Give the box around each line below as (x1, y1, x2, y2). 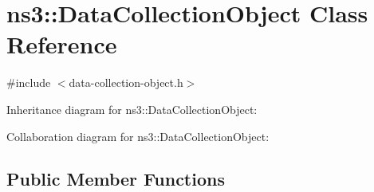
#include (6, 74, 51, 91)
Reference (6, 28, 117, 61)
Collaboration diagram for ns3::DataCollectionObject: (6, 127, 270, 144)
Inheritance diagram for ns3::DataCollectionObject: (6, 100, 258, 117)
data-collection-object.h (69, 74, 183, 91)
